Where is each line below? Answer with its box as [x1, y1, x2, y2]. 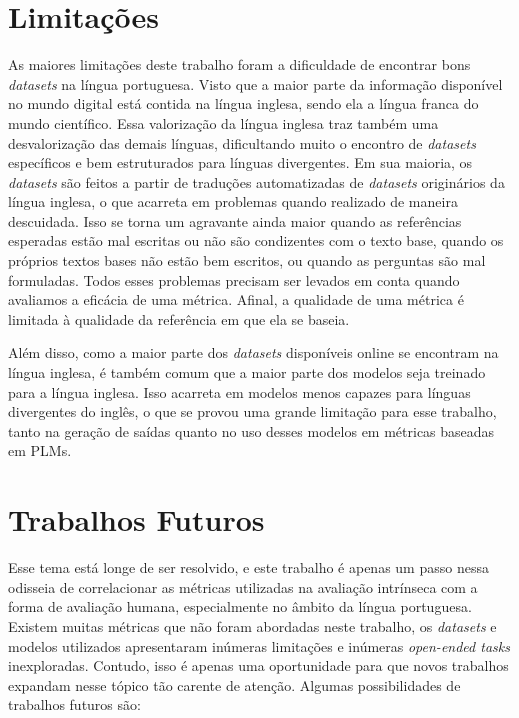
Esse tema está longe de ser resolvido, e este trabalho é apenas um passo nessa [8, 557, 489, 578]
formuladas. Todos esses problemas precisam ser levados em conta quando [8, 269, 460, 290]
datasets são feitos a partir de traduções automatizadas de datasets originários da [8, 171, 505, 192]
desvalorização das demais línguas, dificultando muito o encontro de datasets [8, 132, 476, 153]
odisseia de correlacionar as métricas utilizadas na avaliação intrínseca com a [8, 576, 478, 597]
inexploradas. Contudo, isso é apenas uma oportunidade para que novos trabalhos [8, 655, 509, 676]
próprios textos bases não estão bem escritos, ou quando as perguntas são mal [8, 250, 486, 271]
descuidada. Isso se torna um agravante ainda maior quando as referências [8, 210, 462, 231]
